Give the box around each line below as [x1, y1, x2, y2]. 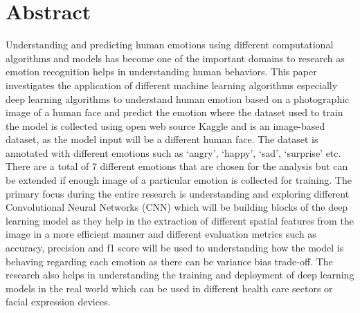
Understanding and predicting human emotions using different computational [6, 37, 334, 52]
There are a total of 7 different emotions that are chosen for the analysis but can [6, 159, 348, 173]
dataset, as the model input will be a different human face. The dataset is [6, 132, 318, 146]
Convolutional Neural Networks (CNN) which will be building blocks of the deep [6, 200, 348, 214]
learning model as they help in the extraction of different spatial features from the [6, 213, 354, 227]
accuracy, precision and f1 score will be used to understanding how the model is [6, 240, 344, 255]
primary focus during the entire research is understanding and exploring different [6, 186, 350, 200]
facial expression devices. [6, 294, 111, 309]
